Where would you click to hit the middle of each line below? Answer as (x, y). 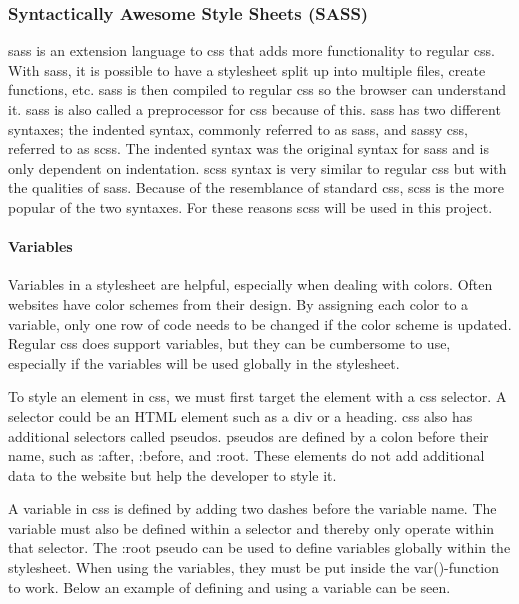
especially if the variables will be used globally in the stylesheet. (204, 362)
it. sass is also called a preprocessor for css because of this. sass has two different (254, 109)
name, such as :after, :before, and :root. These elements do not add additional (246, 455)
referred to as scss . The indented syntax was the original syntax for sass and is (248, 148)
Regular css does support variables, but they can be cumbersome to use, (229, 343)
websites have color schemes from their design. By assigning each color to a (238, 303)
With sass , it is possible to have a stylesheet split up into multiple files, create (247, 69)
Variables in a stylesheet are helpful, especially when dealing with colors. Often (250, 284)
